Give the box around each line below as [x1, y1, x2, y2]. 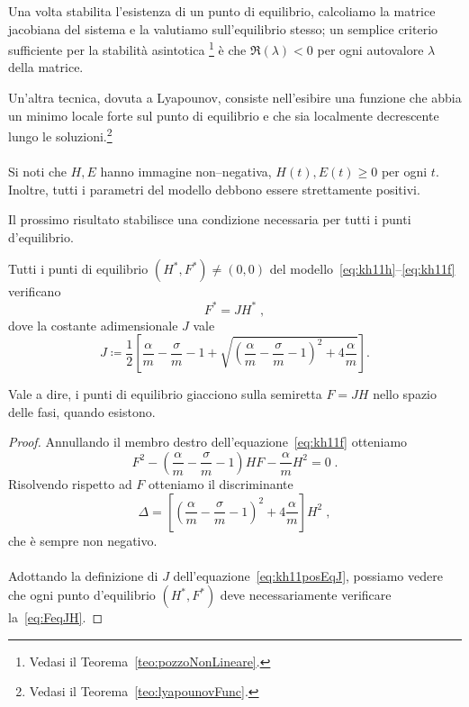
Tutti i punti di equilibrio [8, 259, 149, 278]
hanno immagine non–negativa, [100, 162, 272, 181]
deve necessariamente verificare [220, 585, 392, 604]
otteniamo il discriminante [149, 474, 293, 493]
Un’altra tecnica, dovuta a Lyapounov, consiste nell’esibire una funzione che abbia [8, 88, 462, 107]
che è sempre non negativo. [8, 530, 158, 549]
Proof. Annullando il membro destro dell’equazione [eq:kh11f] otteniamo [8, 432, 408, 451]
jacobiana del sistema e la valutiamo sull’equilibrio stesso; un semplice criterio [8, 19, 438, 38]
